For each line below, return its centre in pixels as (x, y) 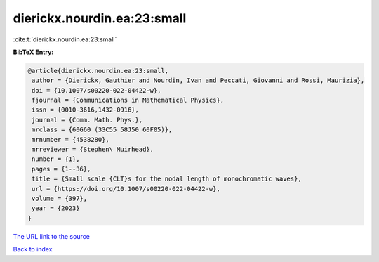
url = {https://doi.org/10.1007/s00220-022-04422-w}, (126, 189)
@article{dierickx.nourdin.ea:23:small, (98, 71)
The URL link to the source (52, 236)
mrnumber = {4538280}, (71, 139)
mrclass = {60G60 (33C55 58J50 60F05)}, (102, 130)
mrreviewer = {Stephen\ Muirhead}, (93, 150)
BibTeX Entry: (33, 52)
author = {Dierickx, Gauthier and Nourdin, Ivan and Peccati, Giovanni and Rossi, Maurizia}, (198, 80)
